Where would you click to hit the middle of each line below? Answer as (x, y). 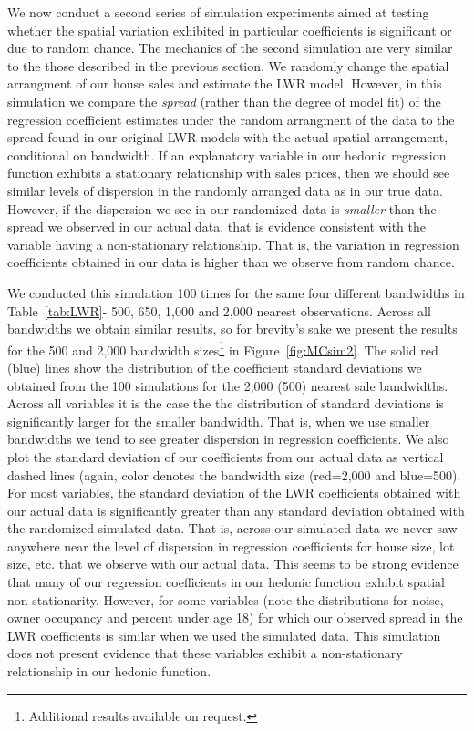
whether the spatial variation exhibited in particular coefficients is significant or (230, 30)
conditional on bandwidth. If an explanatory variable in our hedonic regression (227, 154)
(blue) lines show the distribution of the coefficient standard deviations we (215, 367)
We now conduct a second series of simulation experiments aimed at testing (218, 12)
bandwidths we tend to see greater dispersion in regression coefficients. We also (228, 439)
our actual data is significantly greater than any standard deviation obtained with (236, 510)
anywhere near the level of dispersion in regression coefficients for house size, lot (231, 546)
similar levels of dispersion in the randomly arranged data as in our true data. (225, 190)
